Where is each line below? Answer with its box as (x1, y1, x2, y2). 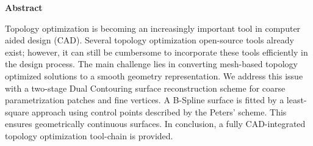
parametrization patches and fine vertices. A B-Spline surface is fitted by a (5, 93, 284, 106)
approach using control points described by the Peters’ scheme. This (32, 105, 287, 118)
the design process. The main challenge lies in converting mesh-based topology (5, 57, 298, 70)
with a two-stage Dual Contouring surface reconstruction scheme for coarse (5, 81, 286, 94)
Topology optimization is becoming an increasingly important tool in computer (5, 21, 301, 34)
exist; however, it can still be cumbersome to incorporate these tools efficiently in (5, 45, 308, 58)
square (5, 105, 29, 118)
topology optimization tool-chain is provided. (5, 129, 173, 142)
